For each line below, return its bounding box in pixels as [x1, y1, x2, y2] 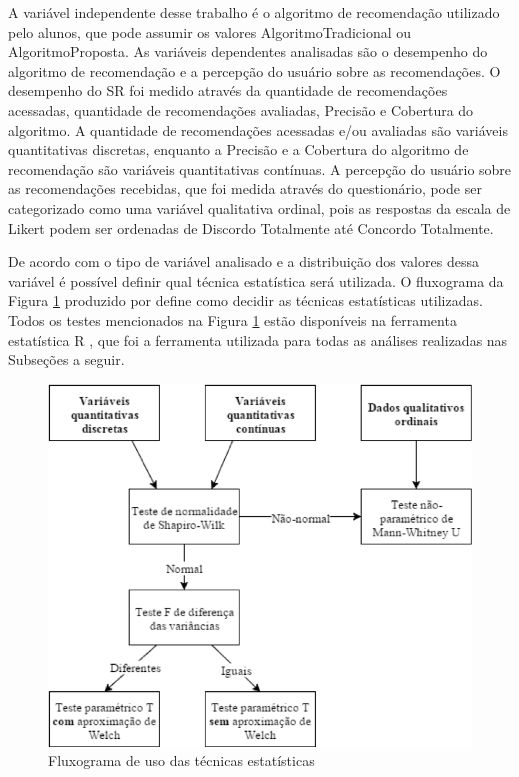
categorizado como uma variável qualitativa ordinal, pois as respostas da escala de [8, 197, 511, 218]
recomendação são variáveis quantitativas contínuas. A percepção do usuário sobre [8, 158, 512, 179]
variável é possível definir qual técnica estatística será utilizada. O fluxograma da [8, 270, 504, 291]
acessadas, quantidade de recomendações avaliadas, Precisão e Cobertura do [8, 99, 474, 120]
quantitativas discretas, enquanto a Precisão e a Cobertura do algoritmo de [8, 139, 469, 160]
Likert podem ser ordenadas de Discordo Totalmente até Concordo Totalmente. [8, 217, 494, 238]
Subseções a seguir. [8, 349, 125, 370]
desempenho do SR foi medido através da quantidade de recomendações [8, 80, 448, 101]
